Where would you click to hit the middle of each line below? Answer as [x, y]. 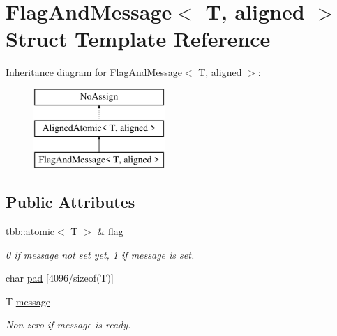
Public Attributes [70, 202]
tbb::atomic [30, 231]
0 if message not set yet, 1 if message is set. [100, 254]
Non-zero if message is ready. [68, 324]
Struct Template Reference [138, 39]
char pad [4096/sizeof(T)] [60, 278]
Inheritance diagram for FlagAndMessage [94, 72]
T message [28, 301]
